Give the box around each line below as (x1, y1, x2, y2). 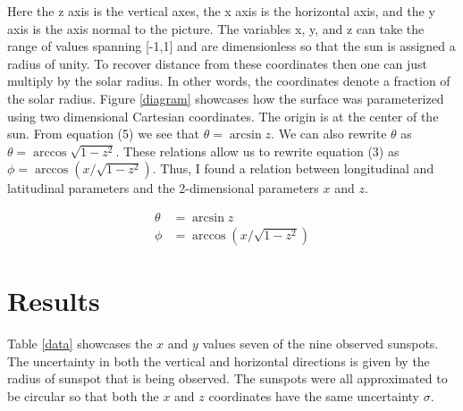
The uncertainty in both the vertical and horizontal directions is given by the (7, 351, 430, 370)
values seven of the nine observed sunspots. (202, 334, 439, 353)
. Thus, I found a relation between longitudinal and (152, 159, 434, 178)
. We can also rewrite (271, 124, 387, 143)
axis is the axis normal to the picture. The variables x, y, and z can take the (7, 19, 425, 38)
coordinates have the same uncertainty (208, 386, 419, 405)
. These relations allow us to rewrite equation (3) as (115, 141, 400, 160)
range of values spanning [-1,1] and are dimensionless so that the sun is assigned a (7, 37, 456, 55)
